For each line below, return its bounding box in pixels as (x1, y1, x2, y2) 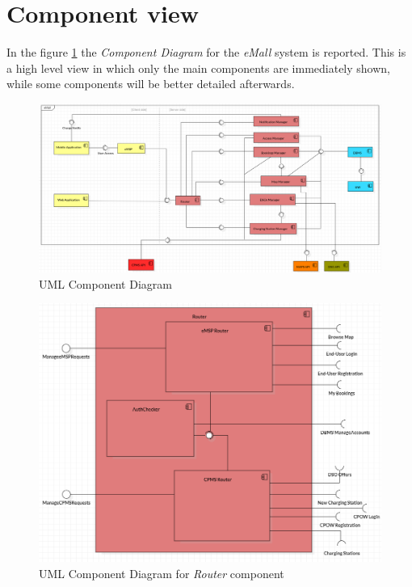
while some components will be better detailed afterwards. (6, 75, 295, 92)
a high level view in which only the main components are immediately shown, (6, 59, 391, 76)
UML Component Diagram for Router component (39, 564, 284, 581)
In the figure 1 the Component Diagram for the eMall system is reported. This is (6, 44, 406, 61)
